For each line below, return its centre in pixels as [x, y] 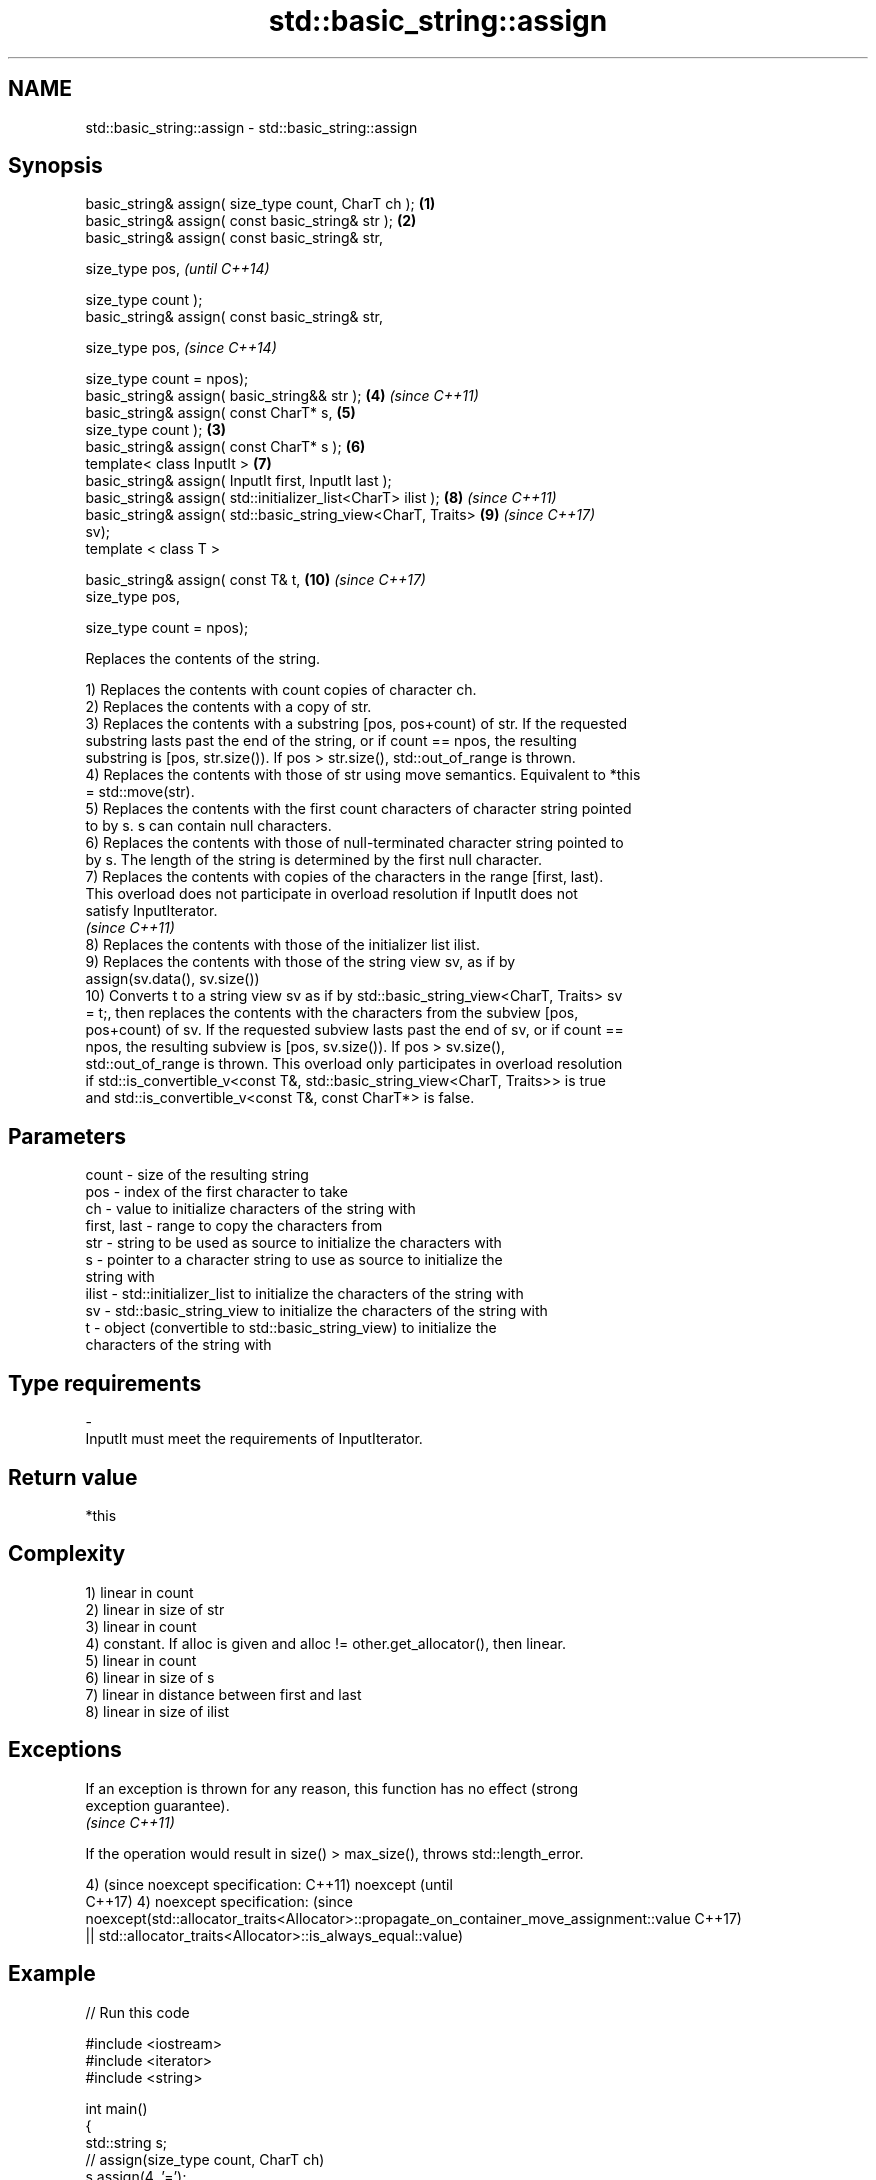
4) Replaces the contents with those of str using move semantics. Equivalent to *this [363, 775]
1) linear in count [139, 1592]
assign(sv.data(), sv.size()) [172, 979]
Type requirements [105, 1383]
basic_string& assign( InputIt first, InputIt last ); [238, 481]
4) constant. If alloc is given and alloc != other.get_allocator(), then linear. [325, 1643]
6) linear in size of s [150, 1677]
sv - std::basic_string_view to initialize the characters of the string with [316, 1311]
